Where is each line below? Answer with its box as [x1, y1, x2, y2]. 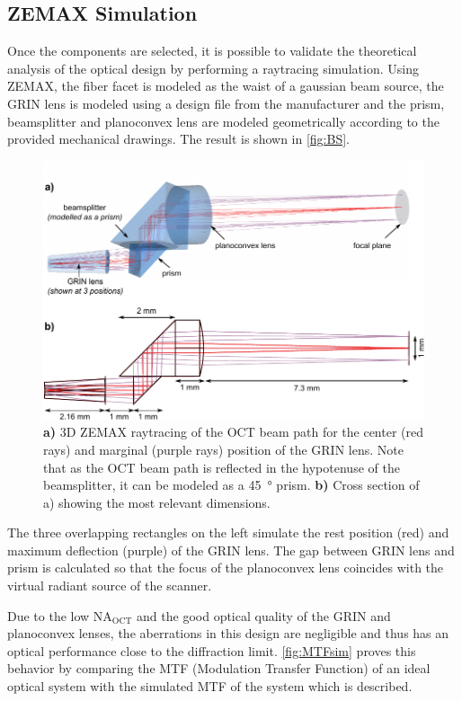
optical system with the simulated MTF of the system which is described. [7, 677, 413, 696]
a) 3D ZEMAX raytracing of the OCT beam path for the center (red [43, 422, 424, 441]
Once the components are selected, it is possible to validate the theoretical [7, 41, 417, 60]
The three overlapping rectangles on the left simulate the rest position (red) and [7, 523, 449, 542]
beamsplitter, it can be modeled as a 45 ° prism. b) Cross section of [43, 475, 420, 494]
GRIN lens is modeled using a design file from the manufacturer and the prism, [7, 93, 445, 112]
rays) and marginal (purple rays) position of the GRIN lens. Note [43, 439, 404, 458]
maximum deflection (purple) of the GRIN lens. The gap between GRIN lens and [7, 540, 455, 559]
